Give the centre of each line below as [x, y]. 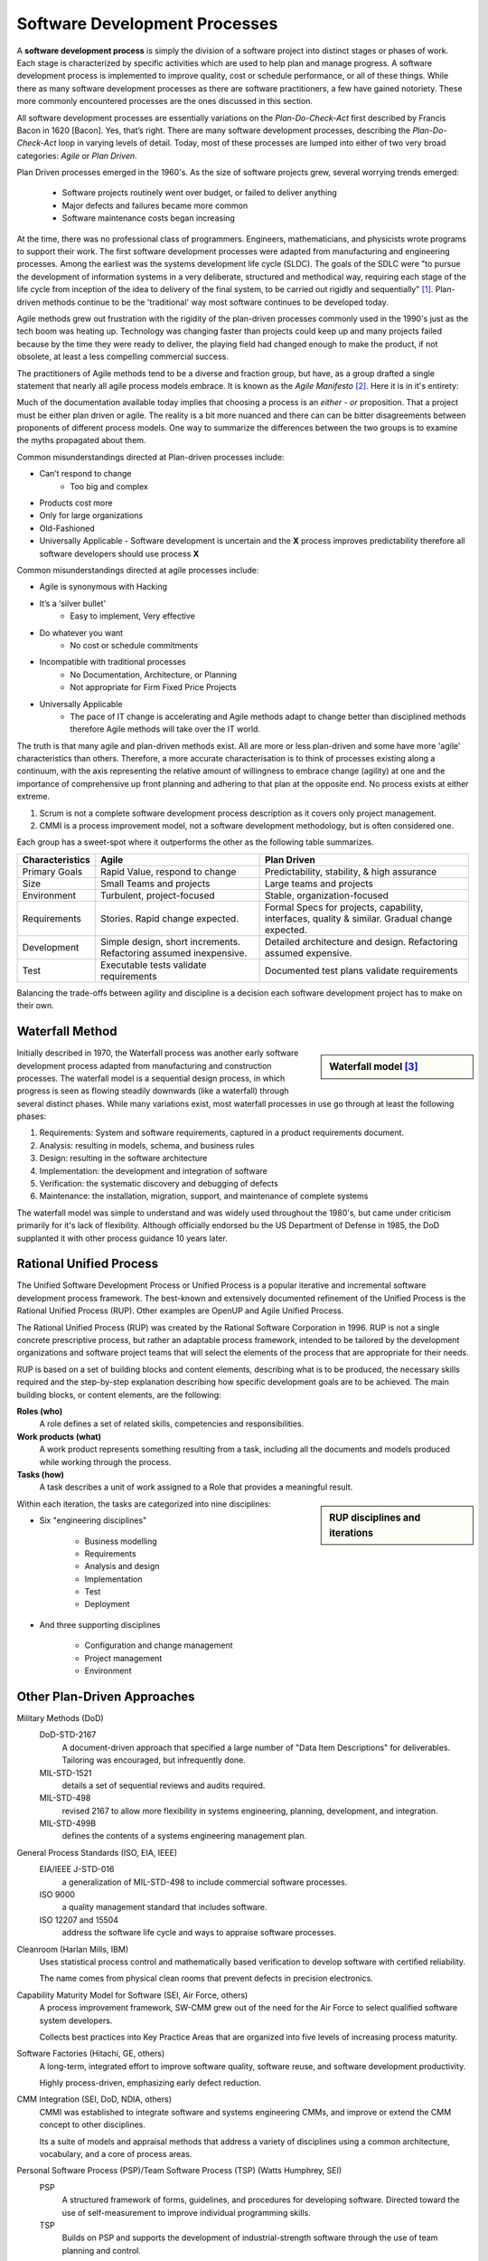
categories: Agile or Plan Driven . [77, 156]
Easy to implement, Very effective [133, 616]
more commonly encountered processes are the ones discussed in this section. [165, 101]
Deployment [107, 1604]
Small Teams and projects [155, 884]
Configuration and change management [159, 1645]
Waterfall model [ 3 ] [374, 1067]
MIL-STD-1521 [66, 1773]
